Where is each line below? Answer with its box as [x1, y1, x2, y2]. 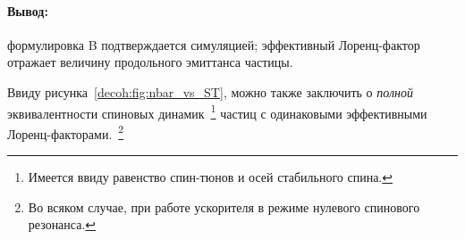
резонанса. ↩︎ [28, 215, 97, 234]
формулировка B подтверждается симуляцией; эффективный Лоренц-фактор [7, 35, 420, 54]
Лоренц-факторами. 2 [7, 121, 124, 143]
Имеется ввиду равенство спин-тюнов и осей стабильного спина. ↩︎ [28, 168, 393, 186]
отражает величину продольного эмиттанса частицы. [7, 53, 293, 71]
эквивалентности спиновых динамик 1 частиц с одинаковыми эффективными [7, 101, 427, 122]
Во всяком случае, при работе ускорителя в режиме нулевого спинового [28, 197, 420, 216]
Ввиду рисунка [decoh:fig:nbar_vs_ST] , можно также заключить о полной [7, 82, 413, 101]
